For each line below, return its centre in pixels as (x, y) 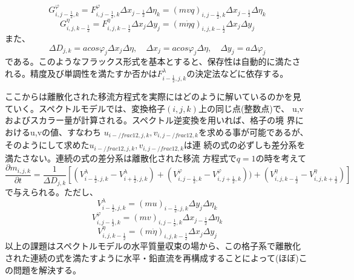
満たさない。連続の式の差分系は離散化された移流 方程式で (121, 158)
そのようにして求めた (47, 145)
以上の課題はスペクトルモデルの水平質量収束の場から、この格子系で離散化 (153, 246)
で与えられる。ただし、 (51, 192)
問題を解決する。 (47, 269)
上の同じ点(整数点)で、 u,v (251, 108)
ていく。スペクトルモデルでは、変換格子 (85, 108)
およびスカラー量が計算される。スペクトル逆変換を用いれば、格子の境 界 (150, 120)
